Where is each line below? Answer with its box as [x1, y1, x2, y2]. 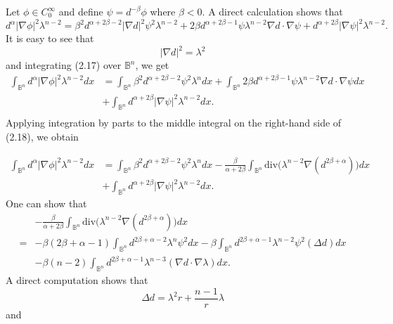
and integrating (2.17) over [6, 58, 122, 72]
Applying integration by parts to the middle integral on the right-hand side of [6, 115, 342, 130]
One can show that [6, 196, 87, 211]
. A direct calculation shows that [202, 4, 343, 18]
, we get [135, 58, 169, 72]
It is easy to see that [6, 31, 94, 46]
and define [58, 4, 103, 18]
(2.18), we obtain [6, 129, 79, 144]
